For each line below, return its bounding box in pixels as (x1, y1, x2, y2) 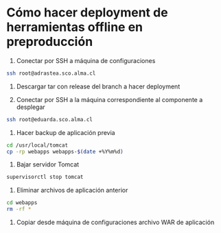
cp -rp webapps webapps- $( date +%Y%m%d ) (6, 148, 124, 155)
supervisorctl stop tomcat (6, 173, 84, 181)
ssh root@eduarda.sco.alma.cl (6, 116, 93, 123)
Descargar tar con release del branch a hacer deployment (16, 82, 181, 90)
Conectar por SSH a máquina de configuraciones (16, 56, 156, 64)
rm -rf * (6, 206, 32, 213)
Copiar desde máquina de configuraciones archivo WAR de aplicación (16, 218, 215, 227)
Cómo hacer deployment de (6, 5, 169, 21)
